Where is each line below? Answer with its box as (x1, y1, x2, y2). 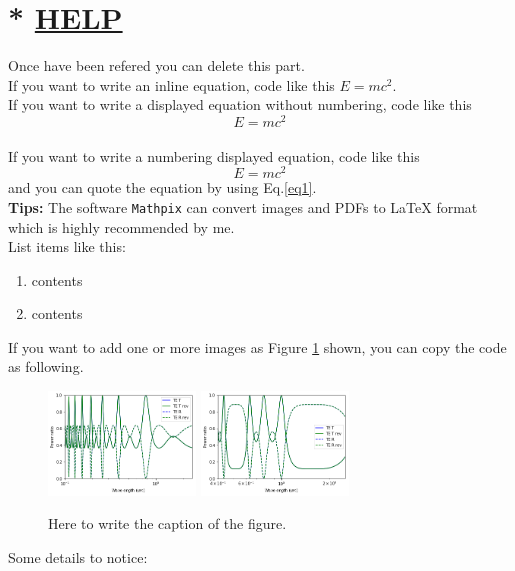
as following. (8, 356, 84, 377)
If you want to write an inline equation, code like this (8, 74, 335, 95)
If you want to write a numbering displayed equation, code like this (8, 145, 420, 166)
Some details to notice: (8, 546, 148, 567)
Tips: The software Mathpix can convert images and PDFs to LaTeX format (8, 196, 478, 217)
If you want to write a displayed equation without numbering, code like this (8, 94, 472, 115)
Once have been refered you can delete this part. (8, 55, 305, 76)
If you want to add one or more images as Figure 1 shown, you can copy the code (8, 336, 507, 357)
